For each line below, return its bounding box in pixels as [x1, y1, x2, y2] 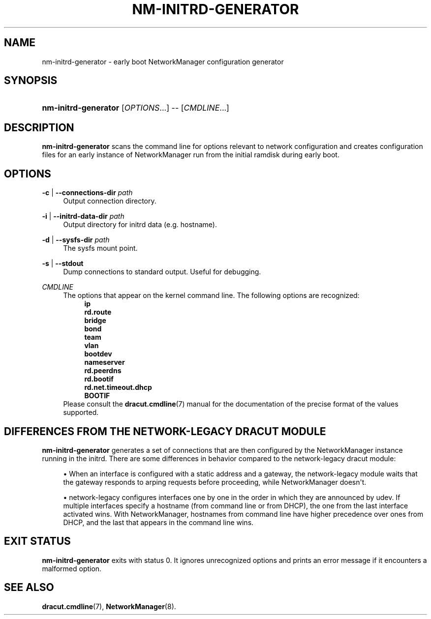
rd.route [84, 308, 112, 317]
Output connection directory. [63, 197, 156, 206]
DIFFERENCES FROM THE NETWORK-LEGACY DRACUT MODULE [4, 425, 326, 438]
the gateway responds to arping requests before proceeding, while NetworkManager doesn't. [63, 477, 367, 486]
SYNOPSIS [4, 74, 58, 87]
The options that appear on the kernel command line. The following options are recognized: [63, 291, 360, 300]
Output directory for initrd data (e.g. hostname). [63, 220, 217, 229]
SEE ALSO [4, 581, 54, 594]
